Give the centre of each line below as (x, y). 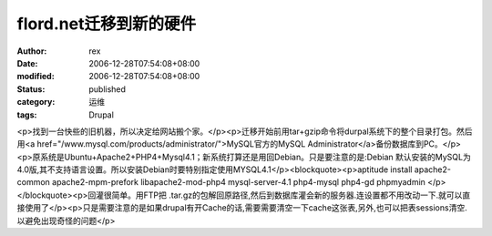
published (108, 89)
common (33, 182)
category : (36, 102)
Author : (32, 51)
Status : (31, 89)
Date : (27, 63)
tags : (27, 115)
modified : (36, 77)
